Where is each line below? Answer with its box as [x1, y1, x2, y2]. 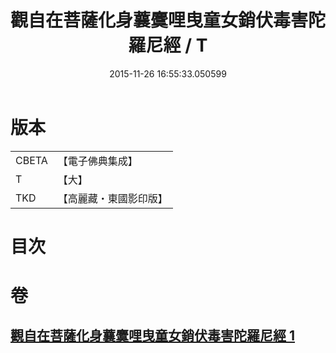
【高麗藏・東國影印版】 [57, 191, 168, 205]
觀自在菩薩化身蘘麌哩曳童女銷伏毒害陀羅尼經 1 [10, 327, 296, 345]
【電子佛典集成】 [57, 154, 138, 168]
